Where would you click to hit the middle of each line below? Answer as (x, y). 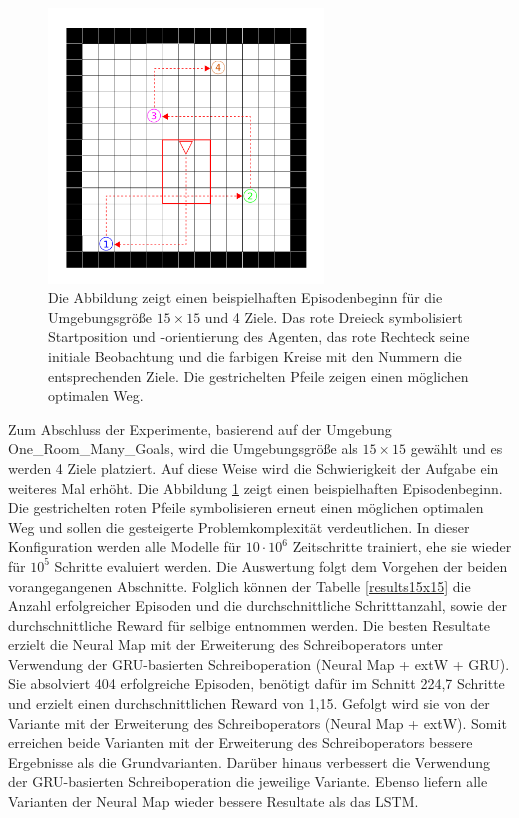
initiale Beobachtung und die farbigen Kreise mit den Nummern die (255, 355)
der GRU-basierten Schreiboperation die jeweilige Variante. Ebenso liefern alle (248, 781)
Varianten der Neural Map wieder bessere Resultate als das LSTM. (213, 801)
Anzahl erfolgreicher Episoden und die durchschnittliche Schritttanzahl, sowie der (257, 605)
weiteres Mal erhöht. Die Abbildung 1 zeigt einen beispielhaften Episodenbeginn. (255, 487)
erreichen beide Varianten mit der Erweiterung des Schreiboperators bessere (240, 742)
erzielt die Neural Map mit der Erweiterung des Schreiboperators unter (226, 644)
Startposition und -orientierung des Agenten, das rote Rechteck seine (259, 336)
